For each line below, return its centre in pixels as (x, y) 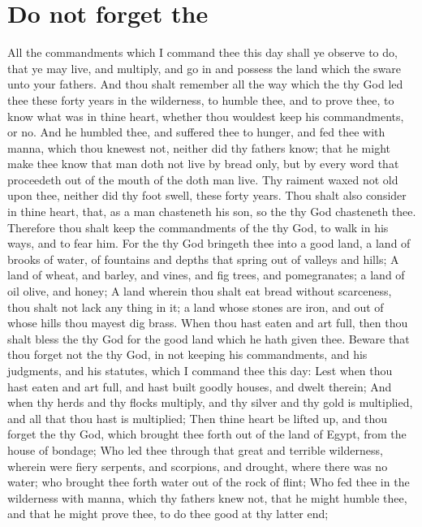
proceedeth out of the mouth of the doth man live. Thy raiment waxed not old (203, 179)
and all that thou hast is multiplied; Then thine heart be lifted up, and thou (198, 418)
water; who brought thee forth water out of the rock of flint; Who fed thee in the (209, 482)
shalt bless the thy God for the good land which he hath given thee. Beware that (209, 338)
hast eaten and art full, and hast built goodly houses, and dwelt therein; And (200, 386)
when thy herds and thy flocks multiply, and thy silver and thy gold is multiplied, (210, 402)
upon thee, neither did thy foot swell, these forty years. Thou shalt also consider (207, 195)
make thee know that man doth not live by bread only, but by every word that (203, 164)
